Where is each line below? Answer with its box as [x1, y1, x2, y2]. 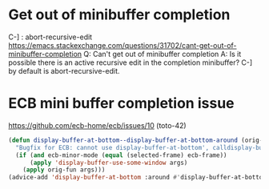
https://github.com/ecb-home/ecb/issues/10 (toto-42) [8, 120, 187, 130]
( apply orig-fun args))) [22, 166, 106, 174]
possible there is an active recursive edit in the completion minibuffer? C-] [8, 58, 253, 67]
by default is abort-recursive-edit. [8, 66, 120, 75]
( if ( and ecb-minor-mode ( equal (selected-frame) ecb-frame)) [15, 151, 227, 159]
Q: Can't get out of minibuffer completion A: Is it [83, 49, 242, 58]
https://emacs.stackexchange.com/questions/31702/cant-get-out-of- [8, 40, 238, 50]
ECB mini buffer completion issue [8, 94, 235, 113]
